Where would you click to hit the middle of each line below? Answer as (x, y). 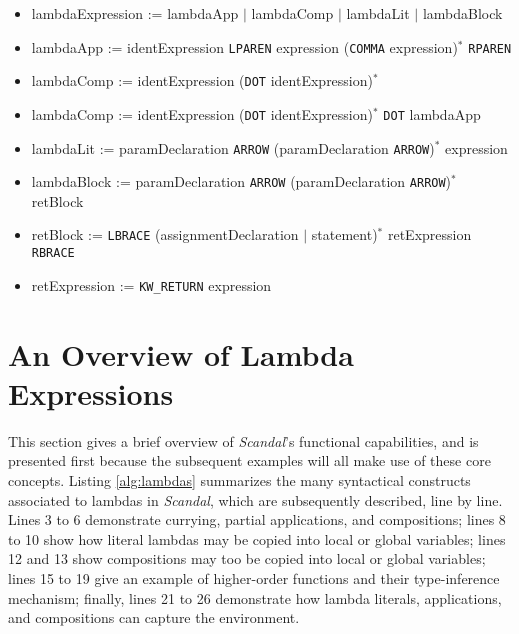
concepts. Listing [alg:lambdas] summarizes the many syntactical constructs (239, 479)
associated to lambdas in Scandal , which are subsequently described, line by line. (255, 499)
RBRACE (53, 253)
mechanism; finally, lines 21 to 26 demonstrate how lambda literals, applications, (255, 597)
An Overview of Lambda (181, 353)
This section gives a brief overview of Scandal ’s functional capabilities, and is (243, 440)
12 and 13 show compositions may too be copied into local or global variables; (247, 558)
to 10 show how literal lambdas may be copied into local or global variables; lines (257, 538)
